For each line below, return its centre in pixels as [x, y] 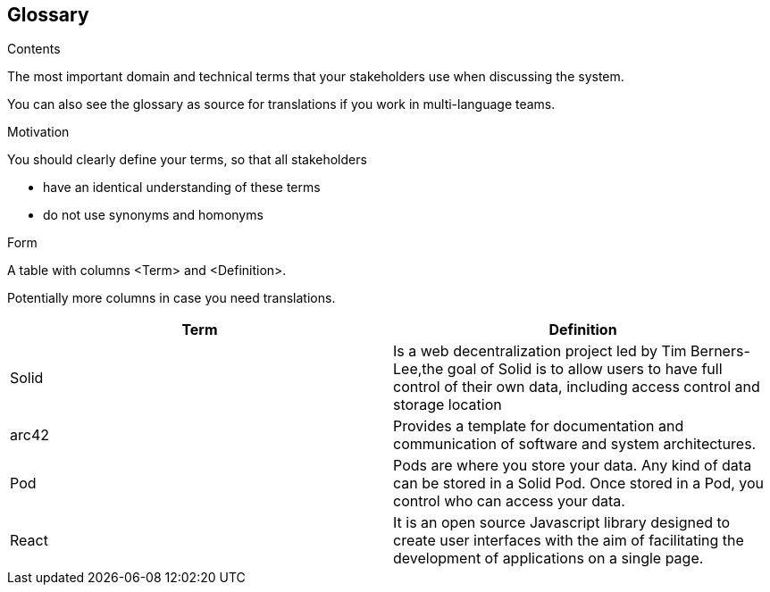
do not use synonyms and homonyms [153, 215]
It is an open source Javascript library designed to [562, 523]
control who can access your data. [509, 501]
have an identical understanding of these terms [182, 188]
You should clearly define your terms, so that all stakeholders [187, 160]
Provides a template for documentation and [539, 426]
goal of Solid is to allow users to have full [585, 369]
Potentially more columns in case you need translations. [172, 298]
